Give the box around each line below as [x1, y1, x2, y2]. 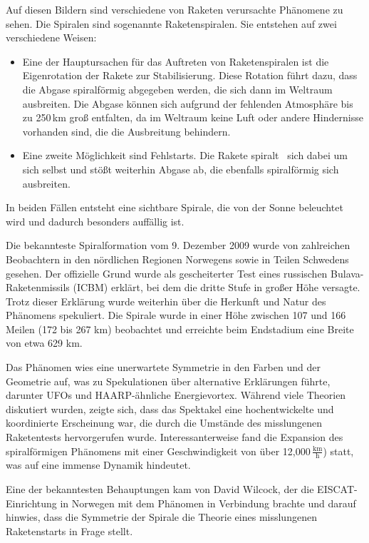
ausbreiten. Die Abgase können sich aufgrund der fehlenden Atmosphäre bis [22, 96, 353, 111]
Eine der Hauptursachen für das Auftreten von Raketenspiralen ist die [22, 54, 329, 68]
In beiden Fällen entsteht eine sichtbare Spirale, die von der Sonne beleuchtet [6, 200, 343, 215]
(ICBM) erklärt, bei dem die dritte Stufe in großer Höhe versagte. [73, 280, 360, 295]
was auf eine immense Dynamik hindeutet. [6, 457, 191, 472]
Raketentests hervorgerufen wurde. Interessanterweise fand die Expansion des [6, 430, 343, 445]
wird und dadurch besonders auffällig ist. [6, 213, 184, 228]
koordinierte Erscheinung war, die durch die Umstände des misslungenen [6, 415, 323, 430]
